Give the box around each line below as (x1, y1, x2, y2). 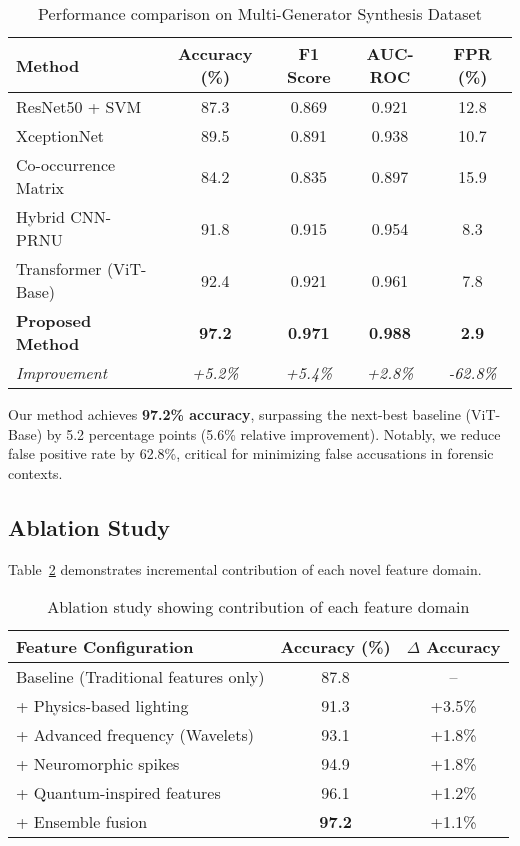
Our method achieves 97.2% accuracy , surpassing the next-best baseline (8, 404, 461, 424)
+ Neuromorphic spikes (16, 752, 180, 776)
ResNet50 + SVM (16, 95, 142, 118)
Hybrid (16, 205, 65, 228)
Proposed (16, 309, 92, 332)
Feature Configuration (16, 635, 194, 659)
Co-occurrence (16, 153, 116, 176)
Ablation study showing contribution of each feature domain (47, 595, 470, 619)
